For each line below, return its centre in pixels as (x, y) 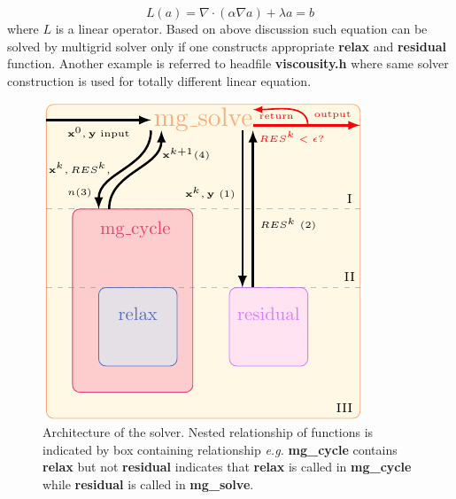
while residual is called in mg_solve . (148, 483)
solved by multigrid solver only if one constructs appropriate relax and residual (227, 46)
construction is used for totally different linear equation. (159, 80)
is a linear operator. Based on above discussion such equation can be (241, 28)
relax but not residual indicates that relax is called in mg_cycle (227, 467)
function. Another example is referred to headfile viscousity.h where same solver (228, 63)
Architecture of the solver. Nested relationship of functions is (208, 431)
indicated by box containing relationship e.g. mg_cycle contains (220, 449)
